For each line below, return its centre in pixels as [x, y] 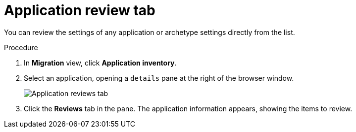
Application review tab [80, 10]
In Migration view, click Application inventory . [100, 63]
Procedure [21, 47]
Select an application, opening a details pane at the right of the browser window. [159, 78]
